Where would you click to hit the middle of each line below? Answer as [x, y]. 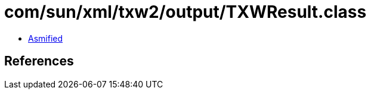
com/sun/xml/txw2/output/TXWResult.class [185, 12]
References [39, 61]
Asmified [46, 38]
